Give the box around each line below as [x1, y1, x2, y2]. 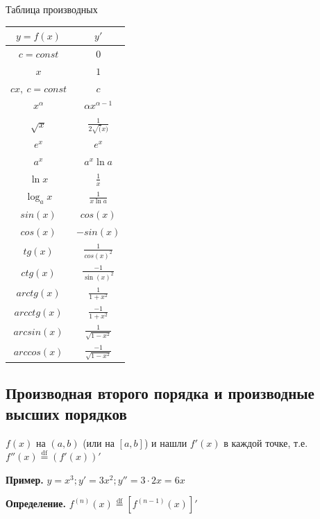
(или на [83, 435, 115, 450]
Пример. [6, 472, 44, 486]
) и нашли [144, 435, 187, 450]
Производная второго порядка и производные [6, 382, 314, 404]
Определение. [6, 496, 66, 511]
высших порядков [6, 402, 127, 424]
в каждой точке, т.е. [224, 435, 308, 450]
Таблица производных [6, 2, 98, 16]
